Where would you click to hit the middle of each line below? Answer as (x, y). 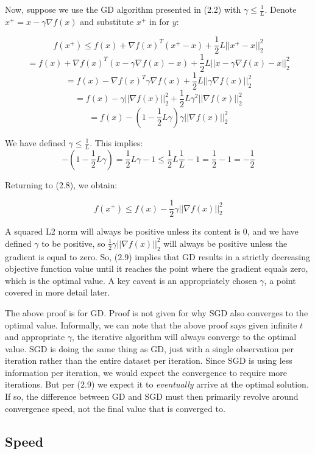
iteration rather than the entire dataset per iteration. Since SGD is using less (149, 360)
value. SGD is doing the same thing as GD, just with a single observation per (150, 348)
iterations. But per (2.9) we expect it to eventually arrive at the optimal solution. (157, 384)
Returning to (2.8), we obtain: (61, 184)
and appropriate (35, 337)
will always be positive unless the (225, 243)
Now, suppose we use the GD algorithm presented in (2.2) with (123, 9)
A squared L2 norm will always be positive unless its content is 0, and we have (152, 231)
